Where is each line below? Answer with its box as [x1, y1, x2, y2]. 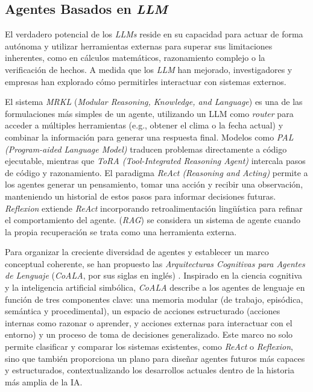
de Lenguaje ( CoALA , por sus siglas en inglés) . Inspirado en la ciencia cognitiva [5, 269, 303, 282]
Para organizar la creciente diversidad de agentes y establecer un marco [5, 245, 269, 258]
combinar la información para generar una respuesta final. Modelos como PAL [5, 130, 294, 143]
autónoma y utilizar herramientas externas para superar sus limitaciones [5, 39, 273, 52]
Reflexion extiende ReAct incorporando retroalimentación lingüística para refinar [5, 201, 303, 214]
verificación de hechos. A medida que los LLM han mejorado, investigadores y [5, 63, 292, 75]
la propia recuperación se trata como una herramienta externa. [5, 225, 237, 238]
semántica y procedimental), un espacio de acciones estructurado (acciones [5, 305, 280, 317]
